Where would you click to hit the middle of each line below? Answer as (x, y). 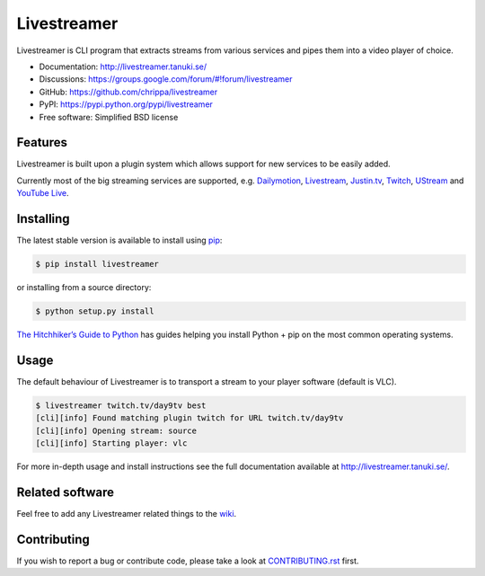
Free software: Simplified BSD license (109, 117)
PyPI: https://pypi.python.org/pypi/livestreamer (126, 104)
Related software (65, 492)
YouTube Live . (43, 193)
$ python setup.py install (95, 311)
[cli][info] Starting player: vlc (111, 443)
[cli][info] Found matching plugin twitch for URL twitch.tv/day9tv (190, 418)
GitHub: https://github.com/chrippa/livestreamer (128, 92)
